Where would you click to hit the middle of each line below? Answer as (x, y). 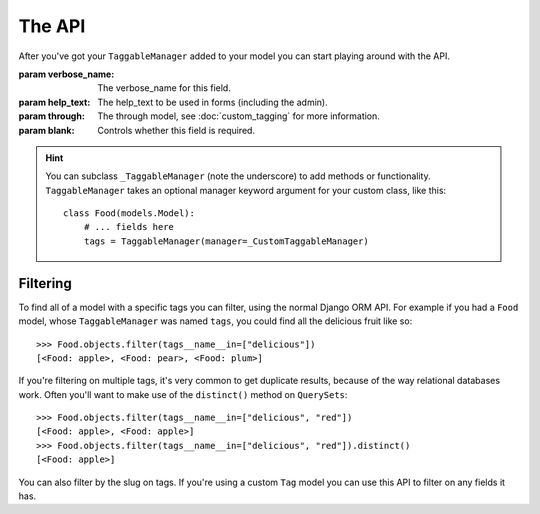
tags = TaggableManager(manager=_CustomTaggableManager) (226, 241)
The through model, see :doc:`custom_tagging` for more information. (238, 116)
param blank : (46, 130)
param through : (51, 116)
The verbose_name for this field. (164, 88)
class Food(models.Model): (129, 213)
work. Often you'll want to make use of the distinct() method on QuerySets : (183, 394)
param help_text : (54, 102)
